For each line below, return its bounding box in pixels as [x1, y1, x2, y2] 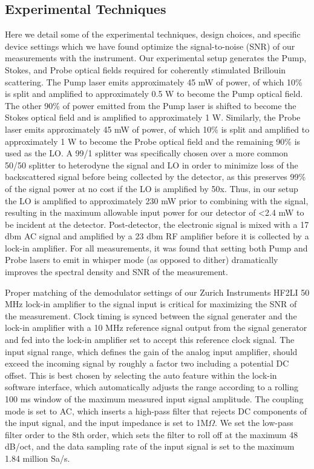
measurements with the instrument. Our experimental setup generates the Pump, [5, 52, 307, 64]
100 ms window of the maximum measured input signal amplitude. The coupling [5, 393, 304, 405]
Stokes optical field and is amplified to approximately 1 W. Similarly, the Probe [5, 111, 301, 124]
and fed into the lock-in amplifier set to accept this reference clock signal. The [5, 333, 295, 346]
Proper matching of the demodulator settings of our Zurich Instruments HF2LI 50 [5, 285, 310, 298]
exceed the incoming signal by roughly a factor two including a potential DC [5, 357, 289, 370]
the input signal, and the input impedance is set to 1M [5, 416, 209, 429]
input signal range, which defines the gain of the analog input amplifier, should [5, 345, 298, 358]
